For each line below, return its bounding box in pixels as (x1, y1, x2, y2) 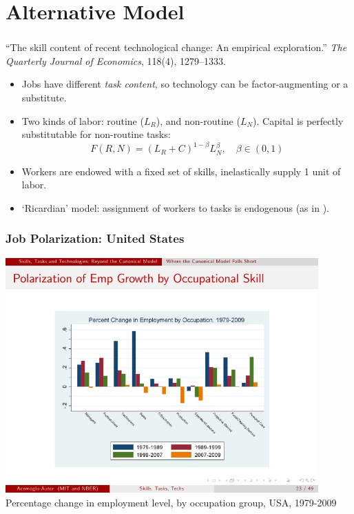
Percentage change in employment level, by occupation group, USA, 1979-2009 (6, 495, 337, 509)
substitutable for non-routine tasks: (21, 127, 171, 141)
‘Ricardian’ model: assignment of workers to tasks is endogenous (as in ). (21, 200, 329, 215)
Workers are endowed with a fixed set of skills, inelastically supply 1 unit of (21, 164, 341, 178)
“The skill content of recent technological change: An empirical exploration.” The (6, 40, 347, 55)
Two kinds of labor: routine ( (21, 113, 144, 128)
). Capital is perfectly (253, 113, 344, 128)
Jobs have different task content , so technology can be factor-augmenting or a (21, 77, 348, 91)
